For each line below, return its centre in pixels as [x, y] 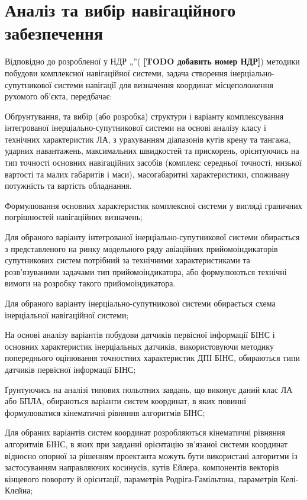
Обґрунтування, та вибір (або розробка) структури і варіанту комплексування [144, 116]
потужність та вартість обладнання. [68, 186]
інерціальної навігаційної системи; [67, 314]
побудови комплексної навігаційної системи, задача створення [116, 72]
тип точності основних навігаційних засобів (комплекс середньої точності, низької [153, 162]
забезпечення [54, 33]
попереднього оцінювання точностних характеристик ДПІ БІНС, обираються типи [152, 358]
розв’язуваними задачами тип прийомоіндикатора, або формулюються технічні [146, 271]
